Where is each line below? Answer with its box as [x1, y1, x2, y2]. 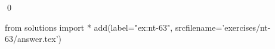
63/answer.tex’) [5, 32, 62, 45]
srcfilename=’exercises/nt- [175, 21, 271, 33]
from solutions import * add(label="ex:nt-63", [5, 21, 173, 33]
